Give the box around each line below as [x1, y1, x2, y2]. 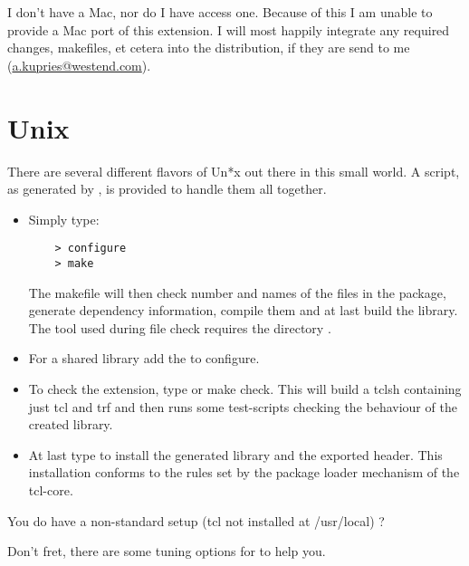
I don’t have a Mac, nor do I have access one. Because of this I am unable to [7, 3, 433, 21]
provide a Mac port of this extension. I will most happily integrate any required [7, 20, 450, 39]
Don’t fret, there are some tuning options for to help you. [7, 542, 326, 561]
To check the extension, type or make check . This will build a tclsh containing [28, 379, 462, 398]
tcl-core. [28, 480, 73, 499]
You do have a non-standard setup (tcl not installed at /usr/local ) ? [7, 511, 385, 530]
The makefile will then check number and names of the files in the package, [28, 283, 446, 302]
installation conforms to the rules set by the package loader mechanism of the [28, 463, 460, 482]
